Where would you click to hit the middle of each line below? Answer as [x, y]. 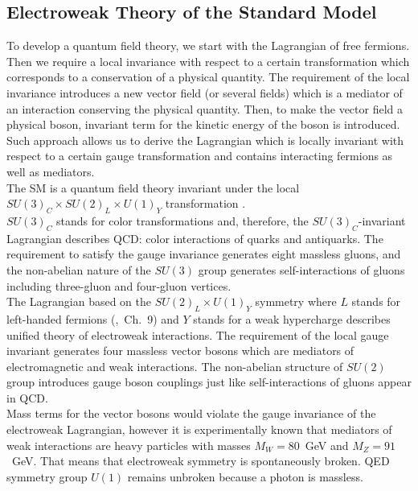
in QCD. [27, 397]
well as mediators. [51, 171]
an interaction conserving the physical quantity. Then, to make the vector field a [205, 108]
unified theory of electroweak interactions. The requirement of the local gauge [198, 334]
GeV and [327, 445]
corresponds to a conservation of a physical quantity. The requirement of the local [208, 77]
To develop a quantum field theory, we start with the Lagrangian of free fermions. [208, 45]
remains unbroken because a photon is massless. [245, 476]
